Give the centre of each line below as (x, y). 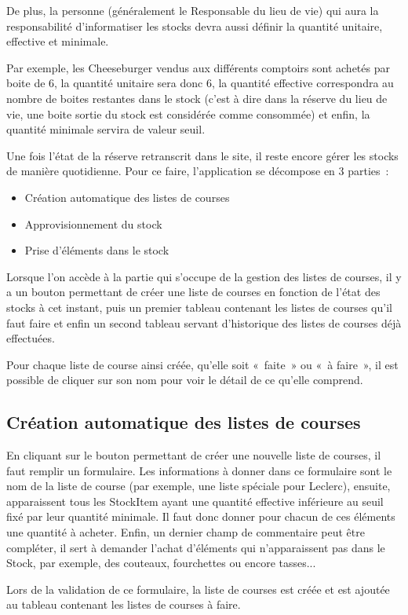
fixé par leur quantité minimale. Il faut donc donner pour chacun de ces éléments (201, 516)
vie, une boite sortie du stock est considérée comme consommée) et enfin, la (188, 113)
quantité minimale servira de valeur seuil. (106, 129)
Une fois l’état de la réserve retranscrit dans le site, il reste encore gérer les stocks (202, 155)
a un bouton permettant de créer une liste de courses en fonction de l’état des (193, 292)
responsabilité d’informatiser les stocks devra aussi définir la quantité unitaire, (195, 26)
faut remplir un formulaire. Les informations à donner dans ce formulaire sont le (199, 470)
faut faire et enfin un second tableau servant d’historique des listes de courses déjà (204, 322)
